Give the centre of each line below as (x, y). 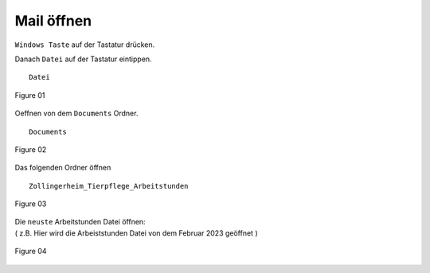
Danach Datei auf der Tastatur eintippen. (83, 59)
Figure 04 (31, 252)
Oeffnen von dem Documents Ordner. (76, 113)
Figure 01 (30, 95)
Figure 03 (31, 204)
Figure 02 (31, 149)
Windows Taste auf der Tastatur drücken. (85, 45)
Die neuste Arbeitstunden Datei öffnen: (80, 222)
